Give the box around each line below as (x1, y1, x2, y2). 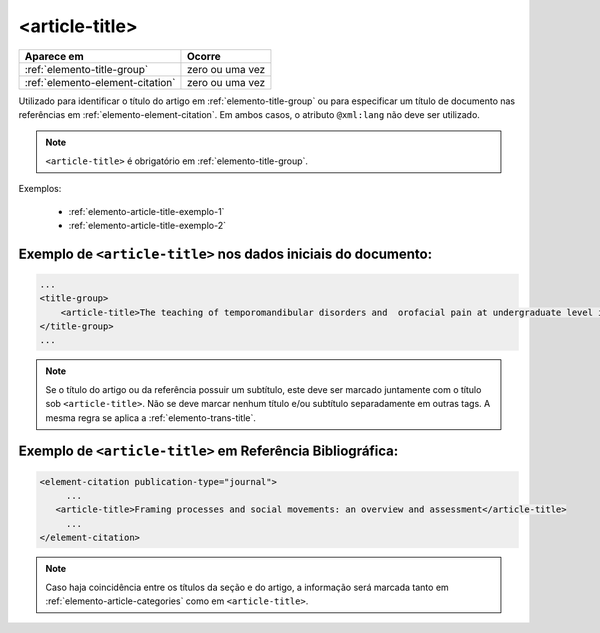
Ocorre (186, 49, 222, 63)
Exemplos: (18, 183, 62, 195)
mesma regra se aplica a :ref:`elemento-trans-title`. (45, 411, 257, 424)
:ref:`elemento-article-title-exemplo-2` (68, 219, 227, 231)
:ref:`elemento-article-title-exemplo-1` (68, 205, 225, 217)
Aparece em (24, 49, 84, 63)
